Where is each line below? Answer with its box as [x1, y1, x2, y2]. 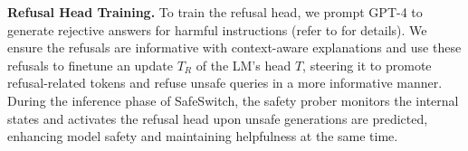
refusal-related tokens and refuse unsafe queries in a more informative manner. [7, 73, 443, 92]
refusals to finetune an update [7, 55, 173, 74]
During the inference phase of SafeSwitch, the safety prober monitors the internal [7, 90, 459, 109]
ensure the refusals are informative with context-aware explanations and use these [7, 38, 462, 57]
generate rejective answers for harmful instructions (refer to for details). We [7, 20, 427, 39]
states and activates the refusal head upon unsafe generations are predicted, [7, 109, 428, 127]
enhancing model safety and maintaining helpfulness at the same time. [7, 127, 398, 146]
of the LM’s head [196, 55, 291, 74]
